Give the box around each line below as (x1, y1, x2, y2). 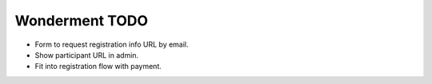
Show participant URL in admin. (34, 50, 139, 59)
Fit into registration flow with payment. (34, 62, 162, 71)
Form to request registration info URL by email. (34, 40, 189, 49)
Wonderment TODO (14, 12, 148, 29)
